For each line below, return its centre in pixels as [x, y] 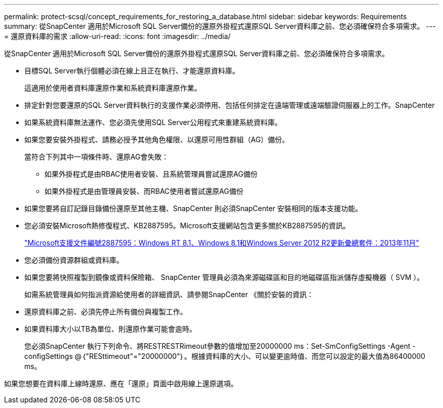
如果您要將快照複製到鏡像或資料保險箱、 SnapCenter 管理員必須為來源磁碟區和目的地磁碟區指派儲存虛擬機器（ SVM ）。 [224, 277]
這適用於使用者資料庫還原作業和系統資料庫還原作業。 [113, 88]
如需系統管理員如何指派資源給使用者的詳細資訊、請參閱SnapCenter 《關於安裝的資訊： [169, 294]
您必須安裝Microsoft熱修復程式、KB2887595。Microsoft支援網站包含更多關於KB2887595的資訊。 [187, 226]
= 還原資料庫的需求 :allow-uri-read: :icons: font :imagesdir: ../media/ [117, 36]
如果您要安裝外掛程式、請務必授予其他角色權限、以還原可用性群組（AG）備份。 [157, 139]
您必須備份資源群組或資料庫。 [74, 260]
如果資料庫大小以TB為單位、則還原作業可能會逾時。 [110, 329]
